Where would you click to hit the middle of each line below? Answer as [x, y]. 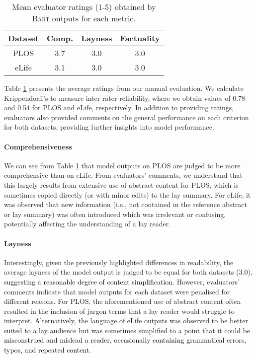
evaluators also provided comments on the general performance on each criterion [127, 117]
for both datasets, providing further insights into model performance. [109, 127]
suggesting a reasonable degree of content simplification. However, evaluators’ [122, 281]
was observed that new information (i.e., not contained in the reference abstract [126, 204]
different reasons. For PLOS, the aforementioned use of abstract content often [123, 301]
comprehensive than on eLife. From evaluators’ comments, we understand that [123, 175]
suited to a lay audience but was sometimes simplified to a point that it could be [127, 330]
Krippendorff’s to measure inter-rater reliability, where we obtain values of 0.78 [125, 98]
